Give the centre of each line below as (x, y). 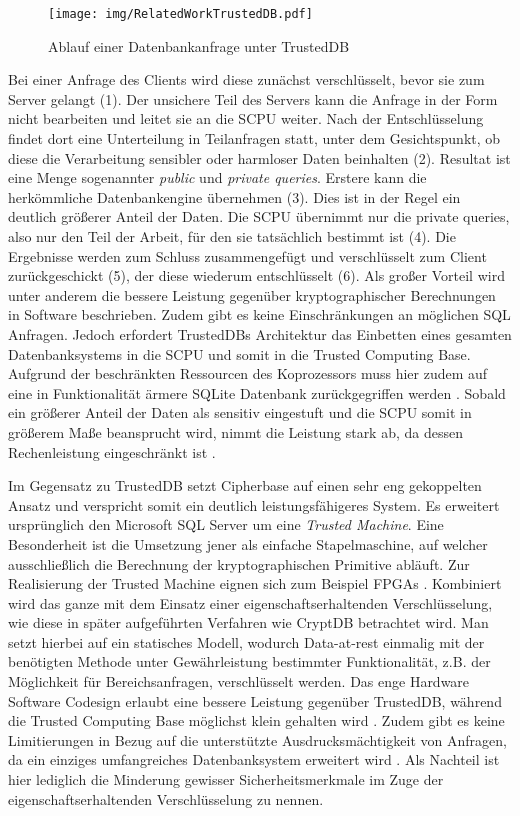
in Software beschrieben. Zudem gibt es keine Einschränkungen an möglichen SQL (259, 314)
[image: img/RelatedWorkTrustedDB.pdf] (180, 14)
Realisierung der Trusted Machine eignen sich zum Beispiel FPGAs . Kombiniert (255, 583)
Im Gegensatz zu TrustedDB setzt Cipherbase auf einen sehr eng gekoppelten (245, 485)
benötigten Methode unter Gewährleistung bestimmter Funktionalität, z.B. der (249, 661)
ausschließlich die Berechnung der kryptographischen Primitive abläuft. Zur (239, 563)
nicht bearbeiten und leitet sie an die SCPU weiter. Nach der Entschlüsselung (246, 118)
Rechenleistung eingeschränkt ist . (112, 451)
